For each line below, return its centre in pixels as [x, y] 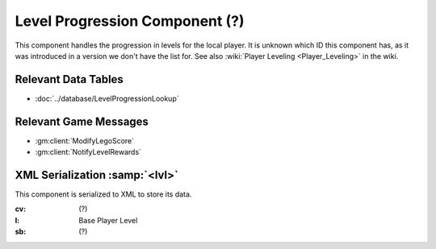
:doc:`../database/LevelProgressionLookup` [107, 98]
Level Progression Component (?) [130, 21]
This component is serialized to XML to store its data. [103, 194]
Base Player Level [108, 220]
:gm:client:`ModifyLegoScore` [85, 140]
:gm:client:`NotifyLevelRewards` [88, 152]
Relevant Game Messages [82, 121]
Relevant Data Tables [69, 79]
